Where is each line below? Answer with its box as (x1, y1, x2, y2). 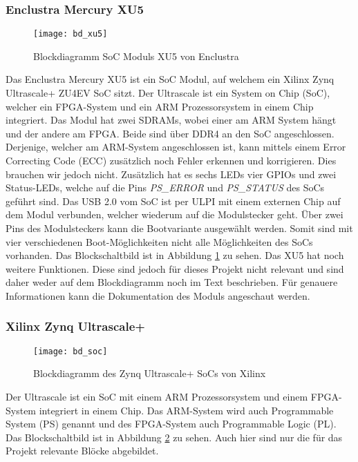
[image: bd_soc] (33, 346, 108, 356)
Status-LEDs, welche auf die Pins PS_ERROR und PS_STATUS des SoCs (6, 180, 325, 195)
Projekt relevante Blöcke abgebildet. (6, 443, 159, 458)
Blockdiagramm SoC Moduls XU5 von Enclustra (33, 48, 239, 63)
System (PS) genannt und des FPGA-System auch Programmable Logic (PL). (6, 416, 337, 431)
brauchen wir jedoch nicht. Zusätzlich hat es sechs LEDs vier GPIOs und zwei (6, 166, 337, 181)
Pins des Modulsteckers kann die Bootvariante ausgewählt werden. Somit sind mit (6, 221, 353, 235)
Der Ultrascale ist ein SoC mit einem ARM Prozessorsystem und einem (6, 389, 308, 404)
